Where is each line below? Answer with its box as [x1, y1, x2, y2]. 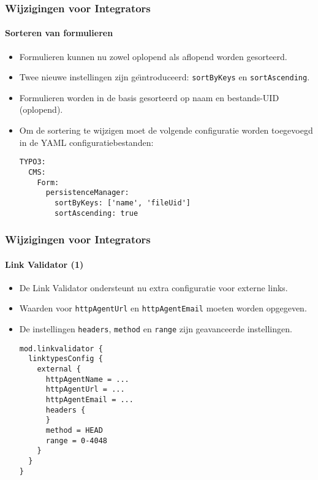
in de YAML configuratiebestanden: [19, 135, 154, 148]
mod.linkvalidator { [19, 344, 103, 353]
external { [37, 365, 81, 374]
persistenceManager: [45, 188, 129, 197]
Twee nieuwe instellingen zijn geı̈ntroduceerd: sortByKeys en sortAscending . [19, 70, 310, 83]
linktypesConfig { [28, 354, 103, 364]
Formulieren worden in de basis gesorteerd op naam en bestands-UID [19, 91, 279, 104]
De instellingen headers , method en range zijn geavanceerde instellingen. [19, 322, 292, 335]
